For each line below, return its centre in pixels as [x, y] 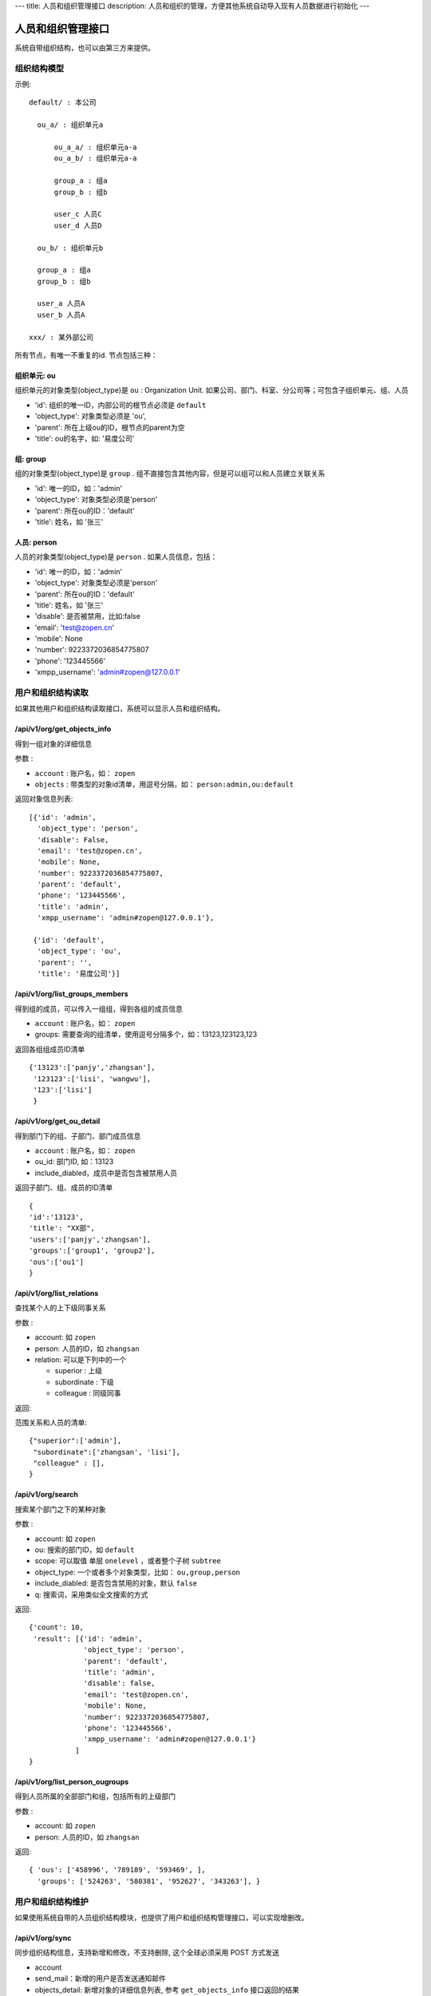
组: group [31, 458]
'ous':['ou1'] [56, 1262]
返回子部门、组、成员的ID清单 [64, 1188]
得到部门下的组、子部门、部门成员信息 [78, 1136]
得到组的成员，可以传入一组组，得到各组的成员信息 [99, 1008]
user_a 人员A [61, 304]
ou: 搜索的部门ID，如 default [85, 1550]
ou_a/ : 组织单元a [70, 125]
